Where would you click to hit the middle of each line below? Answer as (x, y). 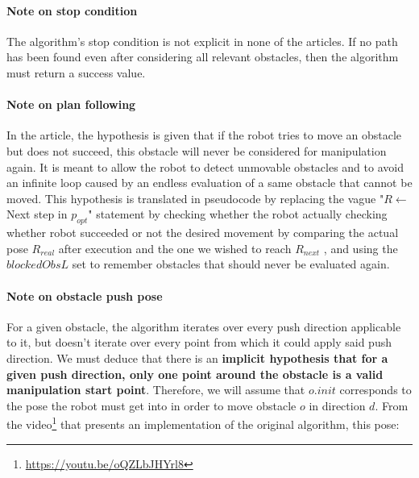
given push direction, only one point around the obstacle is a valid (195, 374)
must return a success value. (76, 72)
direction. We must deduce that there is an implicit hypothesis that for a (197, 357)
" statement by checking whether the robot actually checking (238, 214)
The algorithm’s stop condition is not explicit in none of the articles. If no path (202, 41)
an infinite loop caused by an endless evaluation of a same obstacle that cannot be (209, 183)
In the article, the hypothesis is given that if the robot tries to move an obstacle (204, 135)
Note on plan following (71, 104)
